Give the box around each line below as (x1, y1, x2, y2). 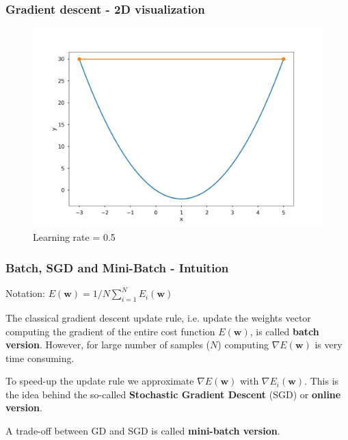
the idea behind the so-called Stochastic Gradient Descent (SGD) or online (5, 387, 341, 401)
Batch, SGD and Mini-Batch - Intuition (5, 259, 229, 276)
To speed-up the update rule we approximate (5, 374, 194, 388)
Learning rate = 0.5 (33, 230, 116, 244)
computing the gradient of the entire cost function (5, 324, 215, 338)
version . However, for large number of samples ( (5, 337, 211, 352)
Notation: (5, 286, 45, 300)
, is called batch (250, 324, 319, 338)
